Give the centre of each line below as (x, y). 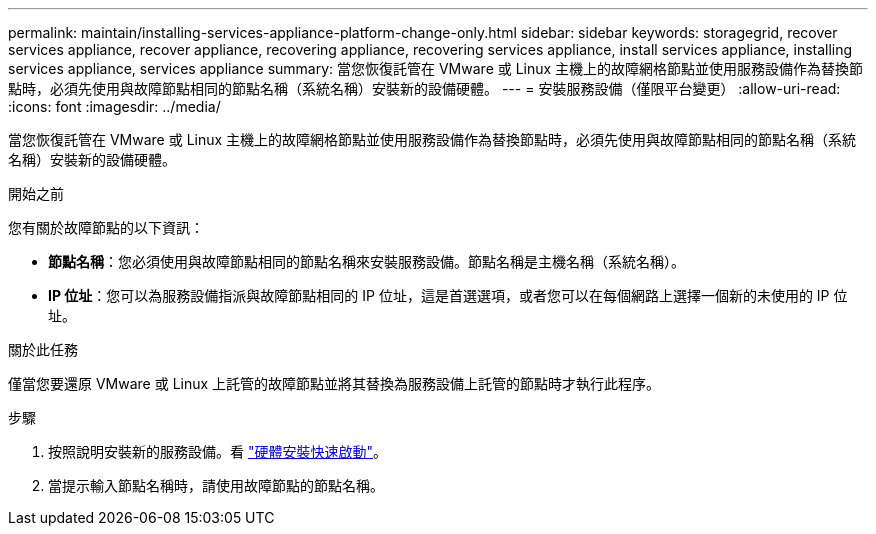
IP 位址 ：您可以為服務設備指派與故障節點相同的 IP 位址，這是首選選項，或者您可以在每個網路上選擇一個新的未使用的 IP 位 (448, 295)
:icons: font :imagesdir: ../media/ (114, 106)
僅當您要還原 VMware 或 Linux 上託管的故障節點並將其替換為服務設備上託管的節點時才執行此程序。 (334, 383)
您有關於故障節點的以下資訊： (106, 227)
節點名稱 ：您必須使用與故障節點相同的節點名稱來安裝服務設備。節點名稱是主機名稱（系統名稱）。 (366, 261)
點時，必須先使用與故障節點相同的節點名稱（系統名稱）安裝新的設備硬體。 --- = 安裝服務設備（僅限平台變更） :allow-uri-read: (424, 88)
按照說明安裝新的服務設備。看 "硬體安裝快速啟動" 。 (217, 451)
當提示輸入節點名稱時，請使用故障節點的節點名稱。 (216, 485)
